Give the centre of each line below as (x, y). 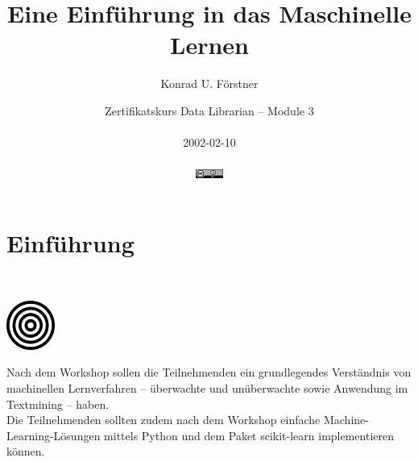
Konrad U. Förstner (209, 83)
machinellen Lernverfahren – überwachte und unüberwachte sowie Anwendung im (207, 388)
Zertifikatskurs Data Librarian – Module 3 (209, 110)
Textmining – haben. (58, 404)
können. (26, 451)
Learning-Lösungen (54, 435)
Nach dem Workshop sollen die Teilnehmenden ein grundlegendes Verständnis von (209, 372)
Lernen (209, 45)
